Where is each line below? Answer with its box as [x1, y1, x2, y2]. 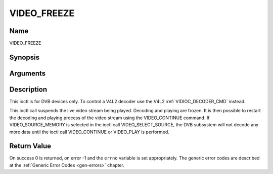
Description [9, 85, 48, 94]
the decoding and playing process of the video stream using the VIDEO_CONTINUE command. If [9, 115, 210, 121]
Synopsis [9, 53, 40, 61]
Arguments [9, 69, 46, 77]
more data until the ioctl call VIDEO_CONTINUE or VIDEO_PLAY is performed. [9, 129, 169, 135]
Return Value [9, 142, 52, 150]
